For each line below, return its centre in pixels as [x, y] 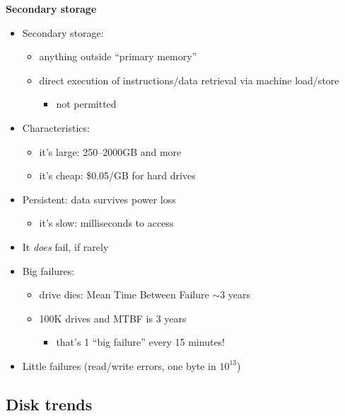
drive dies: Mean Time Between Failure [124, 294]
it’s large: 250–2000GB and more [110, 151]
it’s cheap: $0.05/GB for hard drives [117, 175]
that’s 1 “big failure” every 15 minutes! [141, 342]
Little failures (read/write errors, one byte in [119, 365]
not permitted [86, 104]
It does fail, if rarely [65, 246]
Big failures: [48, 270]
